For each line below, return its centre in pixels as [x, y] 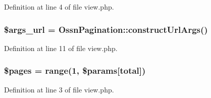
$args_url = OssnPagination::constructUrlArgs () [106, 29]
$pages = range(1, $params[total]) [75, 70]
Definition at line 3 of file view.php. [59, 89]
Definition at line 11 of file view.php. [61, 48]
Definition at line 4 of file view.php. [59, 7]
